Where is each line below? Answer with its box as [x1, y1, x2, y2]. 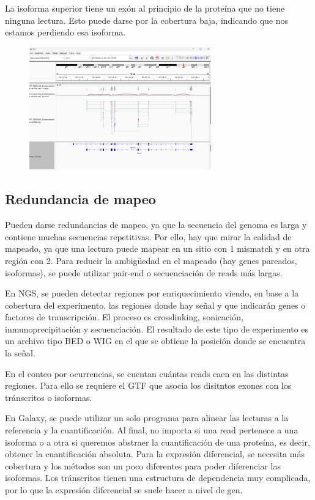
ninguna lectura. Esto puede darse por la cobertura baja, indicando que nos [5, 13, 289, 26]
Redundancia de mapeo [5, 189, 156, 208]
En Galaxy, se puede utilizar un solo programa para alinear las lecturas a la [5, 411, 289, 424]
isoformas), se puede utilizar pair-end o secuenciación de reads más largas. [5, 266, 283, 279]
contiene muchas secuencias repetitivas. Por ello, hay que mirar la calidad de [5, 230, 292, 243]
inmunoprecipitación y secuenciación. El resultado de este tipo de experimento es [5, 322, 309, 335]
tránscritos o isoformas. [5, 391, 92, 403]
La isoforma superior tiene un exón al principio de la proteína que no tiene [5, 2, 285, 14]
